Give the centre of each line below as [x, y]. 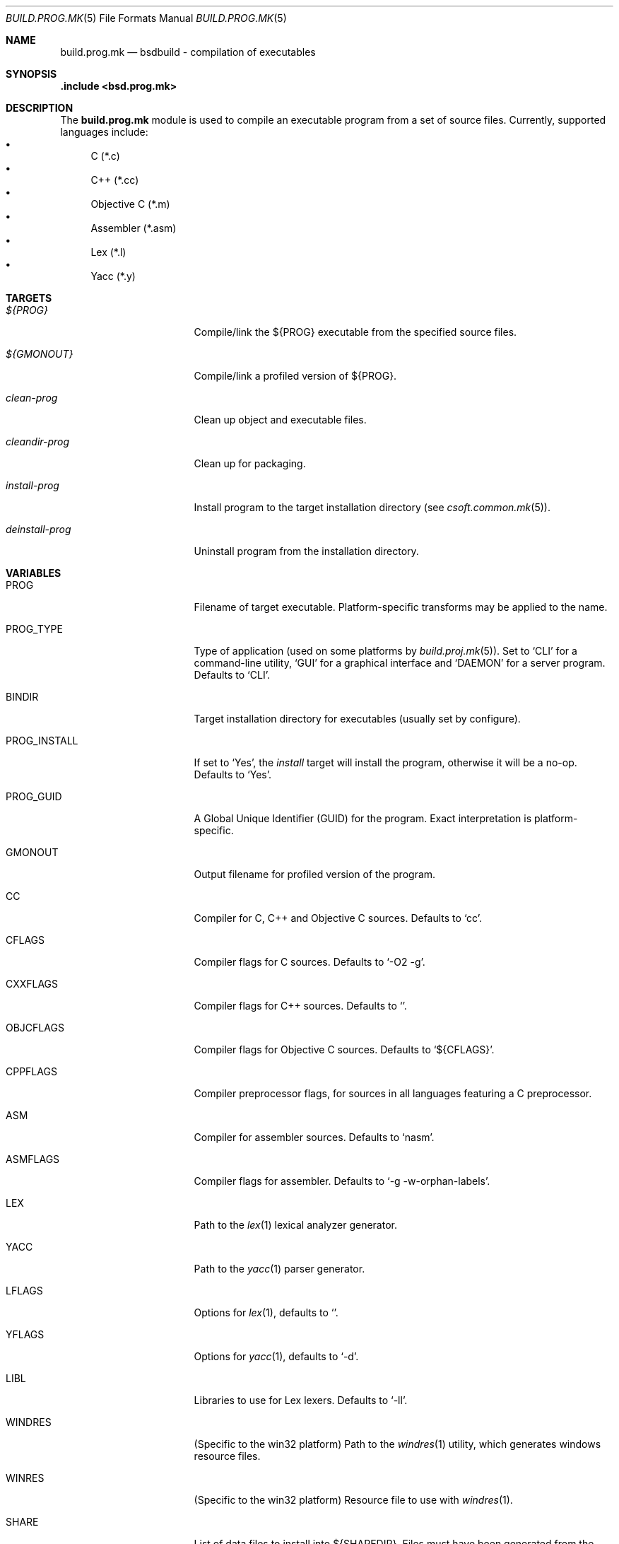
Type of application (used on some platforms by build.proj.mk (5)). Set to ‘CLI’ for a [385, 651]
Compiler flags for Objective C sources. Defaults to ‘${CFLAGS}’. [344, 1049]
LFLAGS [24, 1291]
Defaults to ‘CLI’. [232, 675]
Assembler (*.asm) [134, 228]
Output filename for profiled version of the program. [315, 874]
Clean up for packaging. [250, 463]
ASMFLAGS [33, 1159]
